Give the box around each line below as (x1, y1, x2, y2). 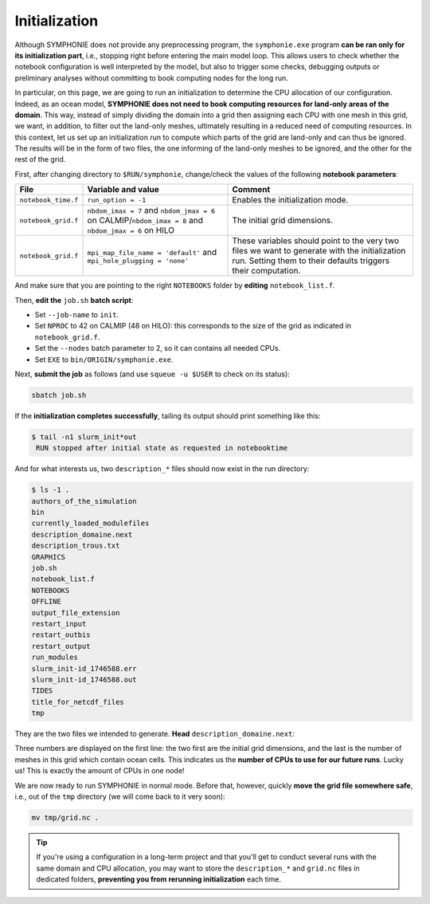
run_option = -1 (87, 195, 147, 204)
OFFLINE (31, 597, 61, 606)
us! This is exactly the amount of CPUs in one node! (14, 766, 185, 776)
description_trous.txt (31, 541, 120, 550)
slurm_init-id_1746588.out (31, 674, 137, 684)
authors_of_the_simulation (31, 497, 137, 505)
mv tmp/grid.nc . (31, 813, 100, 823)
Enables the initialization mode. (232, 195, 349, 206)
